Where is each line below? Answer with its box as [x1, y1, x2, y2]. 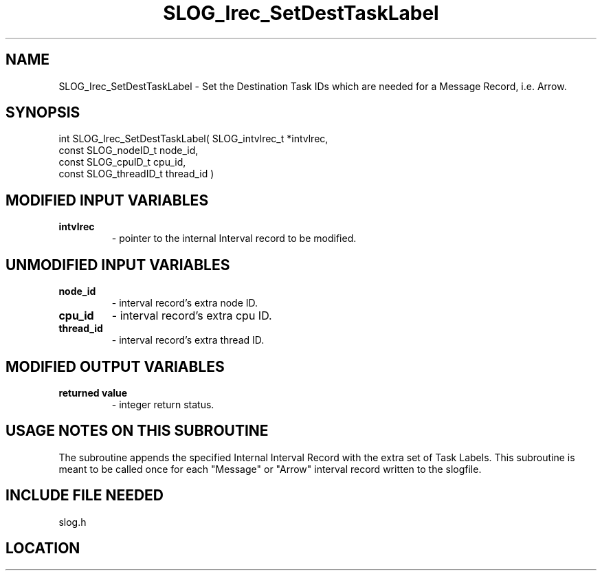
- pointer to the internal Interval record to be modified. [111, 232, 357, 245]
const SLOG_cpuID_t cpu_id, [58, 156, 186, 168]
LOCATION [5, 540, 80, 557]
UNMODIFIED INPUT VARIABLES [5, 256, 230, 274]
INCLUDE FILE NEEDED [5, 487, 164, 505]
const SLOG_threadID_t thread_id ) [58, 168, 214, 180]
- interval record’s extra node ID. [111, 297, 258, 309]
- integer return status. [111, 398, 214, 410]
